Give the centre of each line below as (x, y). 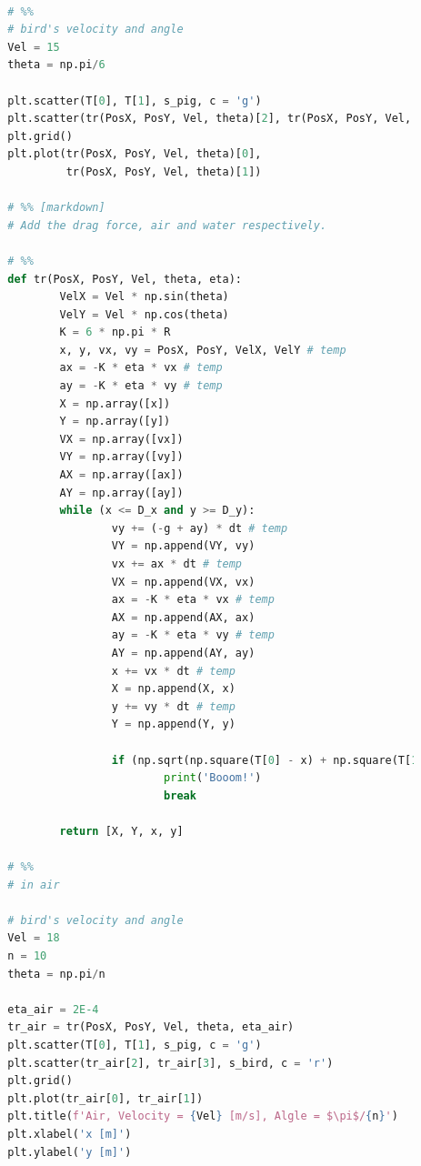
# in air (34, 885)
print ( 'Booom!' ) (213, 778)
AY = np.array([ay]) (121, 493)
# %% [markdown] (56, 208)
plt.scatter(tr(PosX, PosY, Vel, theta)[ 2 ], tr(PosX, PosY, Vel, (210, 119)
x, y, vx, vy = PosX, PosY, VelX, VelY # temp (203, 350)
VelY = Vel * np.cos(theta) (144, 314)
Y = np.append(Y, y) (173, 724)
